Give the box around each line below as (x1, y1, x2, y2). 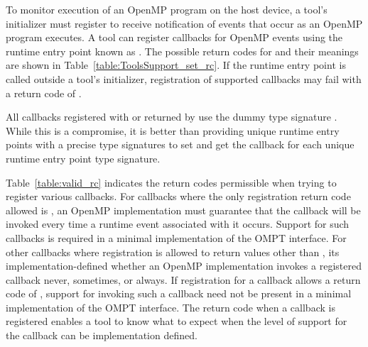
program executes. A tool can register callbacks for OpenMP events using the (6, 30, 343, 45)
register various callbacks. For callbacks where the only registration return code (6, 189, 351, 204)
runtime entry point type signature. (6, 150, 161, 165)
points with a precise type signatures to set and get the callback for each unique (6, 137, 355, 152)
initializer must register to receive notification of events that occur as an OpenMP (6, 16, 363, 31)
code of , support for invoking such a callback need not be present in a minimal (6, 286, 352, 301)
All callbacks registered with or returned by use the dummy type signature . (6, 109, 337, 124)
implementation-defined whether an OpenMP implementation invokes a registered (6, 258, 362, 273)
